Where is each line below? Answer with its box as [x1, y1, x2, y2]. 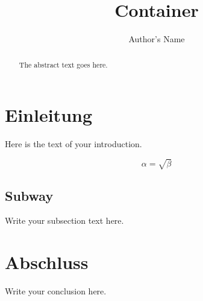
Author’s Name [128, 33, 185, 45]
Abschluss [5, 250, 89, 274]
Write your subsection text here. [5, 214, 124, 227]
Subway [5, 186, 54, 204]
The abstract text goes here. [19, 59, 108, 69]
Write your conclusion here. [5, 285, 107, 297]
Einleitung [5, 103, 93, 127]
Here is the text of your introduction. [5, 138, 142, 150]
